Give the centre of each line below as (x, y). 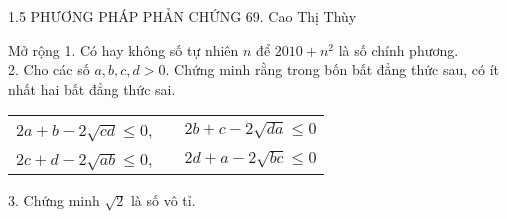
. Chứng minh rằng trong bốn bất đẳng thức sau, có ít (332, 69)
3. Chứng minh (54, 200)
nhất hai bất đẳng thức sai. (92, 88)
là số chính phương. (398, 49)
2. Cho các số (49, 69)
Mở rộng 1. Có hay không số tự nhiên (123, 49)
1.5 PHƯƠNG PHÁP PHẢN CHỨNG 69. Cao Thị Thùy (182, 16)
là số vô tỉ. (163, 200)
